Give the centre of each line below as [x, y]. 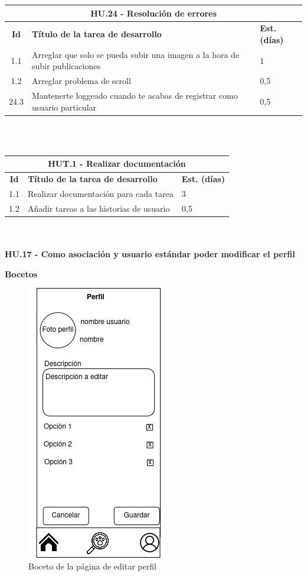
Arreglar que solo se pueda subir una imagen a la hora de [135, 54]
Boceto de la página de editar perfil [92, 566]
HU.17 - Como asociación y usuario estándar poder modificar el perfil [150, 254]
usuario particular [64, 107]
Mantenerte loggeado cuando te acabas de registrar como [135, 96]
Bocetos [21, 274]
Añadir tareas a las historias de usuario [99, 208]
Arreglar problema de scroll [81, 81]
